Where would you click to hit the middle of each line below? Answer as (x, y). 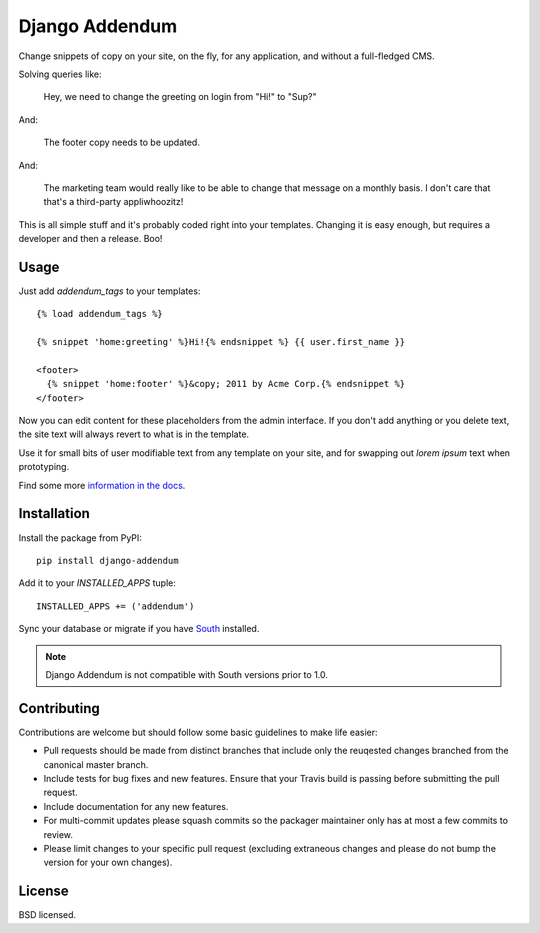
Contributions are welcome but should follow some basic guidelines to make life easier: (198, 732)
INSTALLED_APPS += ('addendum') (115, 606)
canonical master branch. (96, 764)
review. (58, 834)
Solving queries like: (60, 74)
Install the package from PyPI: (80, 537)
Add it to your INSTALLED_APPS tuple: (97, 583)
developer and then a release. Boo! (90, 239)
